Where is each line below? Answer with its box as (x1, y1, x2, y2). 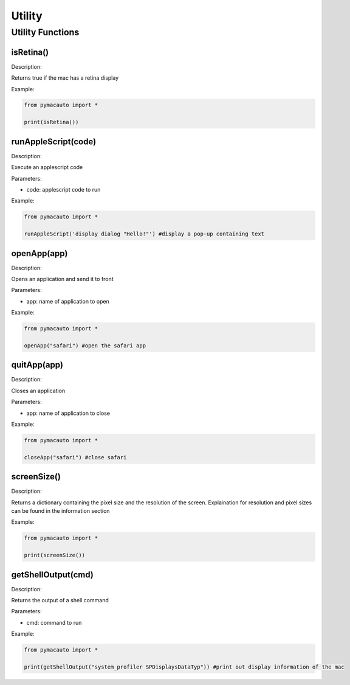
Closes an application (11, 387, 66, 394)
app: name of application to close (26, 409, 111, 417)
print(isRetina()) (24, 119, 79, 126)
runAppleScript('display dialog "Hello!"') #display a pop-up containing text (24, 231, 264, 237)
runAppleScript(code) (11, 136, 97, 147)
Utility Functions (11, 27, 80, 38)
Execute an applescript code (11, 164, 83, 171)
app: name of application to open (26, 297, 109, 305)
